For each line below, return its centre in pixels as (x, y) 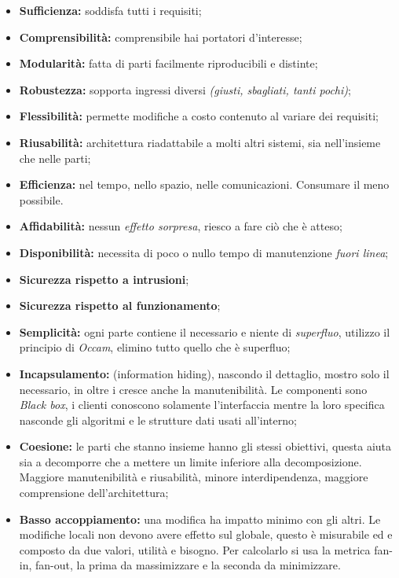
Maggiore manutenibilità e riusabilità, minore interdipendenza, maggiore (194, 477)
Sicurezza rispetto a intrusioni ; (104, 279)
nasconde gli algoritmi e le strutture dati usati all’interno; (158, 420)
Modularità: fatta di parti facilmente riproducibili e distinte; (168, 63)
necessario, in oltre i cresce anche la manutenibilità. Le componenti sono (193, 389)
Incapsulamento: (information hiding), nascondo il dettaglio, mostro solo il (204, 373)
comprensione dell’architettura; (94, 493)
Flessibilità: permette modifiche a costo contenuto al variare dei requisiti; (199, 116)
